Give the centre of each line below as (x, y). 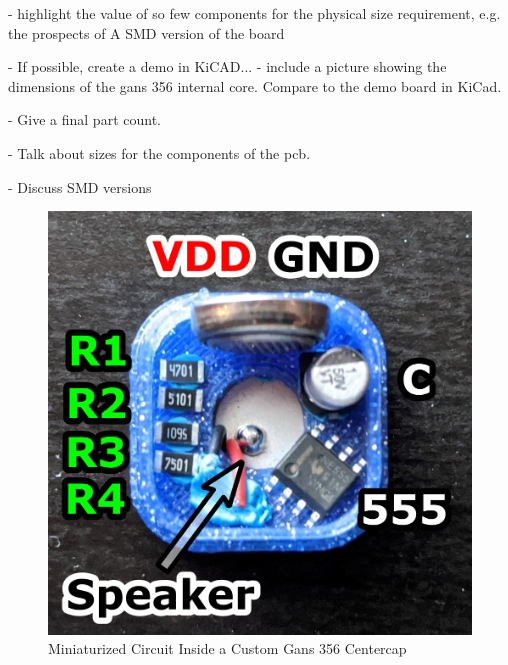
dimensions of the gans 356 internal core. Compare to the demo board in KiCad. (255, 85)
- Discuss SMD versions (80, 186)
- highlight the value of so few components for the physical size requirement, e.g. (254, 13)
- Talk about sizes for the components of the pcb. (159, 152)
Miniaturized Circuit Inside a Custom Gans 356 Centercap (227, 648)
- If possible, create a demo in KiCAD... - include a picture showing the (227, 66)
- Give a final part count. (84, 119)
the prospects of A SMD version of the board (146, 32)
